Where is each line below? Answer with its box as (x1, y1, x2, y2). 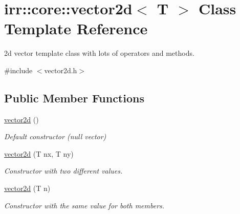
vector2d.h (44, 65, 77, 75)
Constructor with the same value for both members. (4, 200, 165, 210)
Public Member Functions (4, 90, 144, 105)
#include (4, 65, 33, 75)
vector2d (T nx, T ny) (4, 148, 74, 159)
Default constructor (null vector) (4, 131, 106, 142)
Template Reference (4, 18, 148, 39)
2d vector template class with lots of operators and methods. (4, 48, 194, 58)
